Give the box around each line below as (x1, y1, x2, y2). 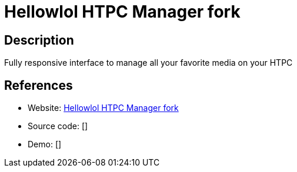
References (4, 77, 73, 93)
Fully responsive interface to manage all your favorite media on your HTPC (4, 58, 293, 68)
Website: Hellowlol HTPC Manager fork (28, 103, 179, 113)
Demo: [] (28, 139, 62, 150)
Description (4, 32, 74, 48)
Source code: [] (28, 121, 88, 131)
